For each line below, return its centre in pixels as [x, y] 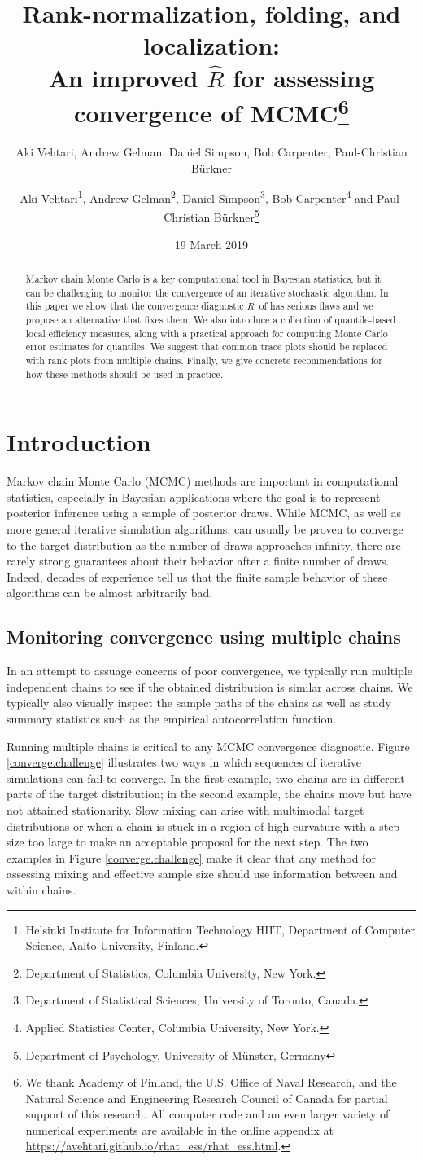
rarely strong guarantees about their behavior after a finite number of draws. [198, 561]
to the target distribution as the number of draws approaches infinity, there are [204, 545]
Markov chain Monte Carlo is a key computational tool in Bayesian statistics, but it [203, 279]
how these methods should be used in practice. [124, 373]
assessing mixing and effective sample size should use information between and [202, 874]
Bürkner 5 [236, 216]
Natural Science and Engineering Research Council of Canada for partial [207, 1098]
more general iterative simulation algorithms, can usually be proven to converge [205, 529]
